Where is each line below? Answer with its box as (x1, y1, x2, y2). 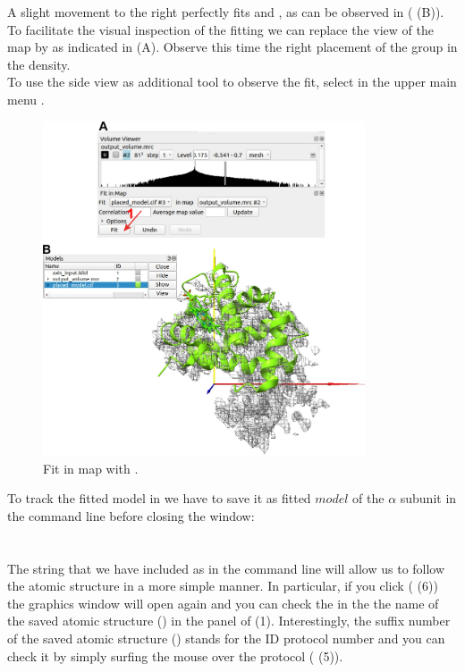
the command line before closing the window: (7, 506, 255, 525)
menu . (7, 89, 45, 108)
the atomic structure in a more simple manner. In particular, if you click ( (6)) (7, 576, 438, 595)
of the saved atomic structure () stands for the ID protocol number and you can (7, 628, 445, 647)
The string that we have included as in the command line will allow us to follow (7, 559, 445, 577)
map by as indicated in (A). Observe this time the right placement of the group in (7, 38, 458, 56)
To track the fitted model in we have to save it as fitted (7, 489, 311, 508)
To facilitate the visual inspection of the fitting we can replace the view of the (7, 20, 434, 38)
